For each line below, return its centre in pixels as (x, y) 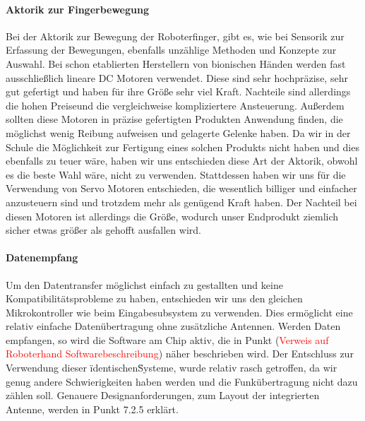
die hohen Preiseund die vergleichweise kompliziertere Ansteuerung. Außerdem (175, 105)
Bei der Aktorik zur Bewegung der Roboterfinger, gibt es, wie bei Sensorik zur (175, 36)
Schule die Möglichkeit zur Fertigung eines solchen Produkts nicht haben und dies (182, 147)
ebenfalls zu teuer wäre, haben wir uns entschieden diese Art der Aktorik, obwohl (182, 161)
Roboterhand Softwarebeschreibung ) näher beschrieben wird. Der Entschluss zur (180, 354)
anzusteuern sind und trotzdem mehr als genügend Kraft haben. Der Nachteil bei (181, 202)
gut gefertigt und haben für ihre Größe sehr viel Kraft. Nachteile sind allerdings (178, 91)
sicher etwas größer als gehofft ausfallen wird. (103, 230)
